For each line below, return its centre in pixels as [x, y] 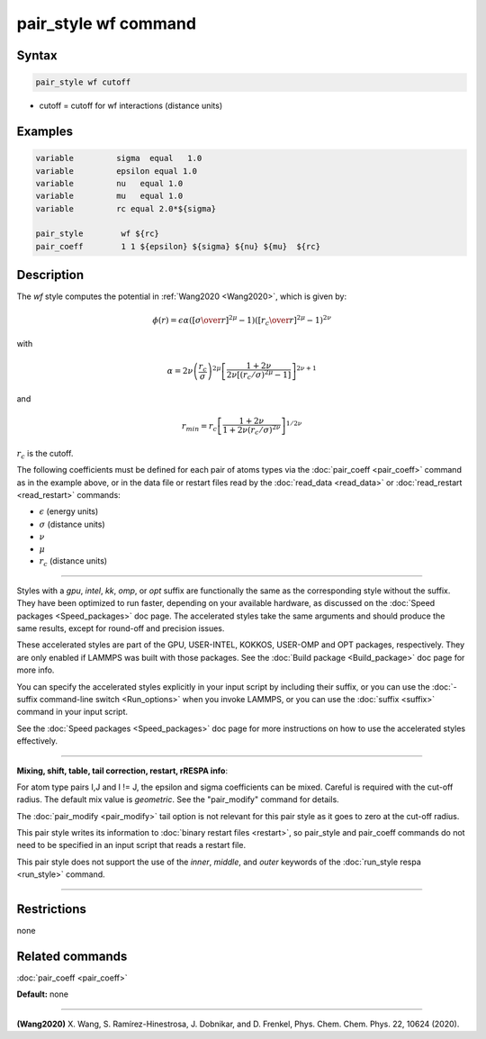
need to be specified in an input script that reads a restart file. [131, 845]
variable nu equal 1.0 [109, 183]
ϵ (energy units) [69, 511]
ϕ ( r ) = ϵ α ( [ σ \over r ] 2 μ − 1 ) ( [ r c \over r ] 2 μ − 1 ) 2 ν [242, 321]
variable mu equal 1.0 [109, 196]
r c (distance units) [73, 562]
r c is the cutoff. [45, 454]
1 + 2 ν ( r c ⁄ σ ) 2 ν [251, 430]
